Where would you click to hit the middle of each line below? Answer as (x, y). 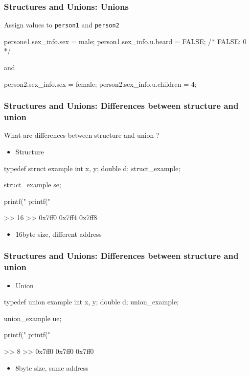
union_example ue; (33, 318)
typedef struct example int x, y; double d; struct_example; (92, 168)
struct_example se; (33, 185)
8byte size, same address (52, 367)
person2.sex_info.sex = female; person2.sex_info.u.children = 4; (100, 84)
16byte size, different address (58, 234)
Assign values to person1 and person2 (62, 25)
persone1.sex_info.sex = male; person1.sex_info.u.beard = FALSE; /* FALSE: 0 (125, 41)
